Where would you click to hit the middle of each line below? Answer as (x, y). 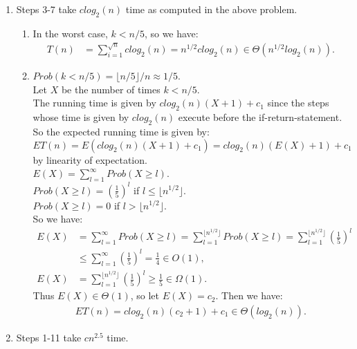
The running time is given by (94, 103)
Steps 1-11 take (49, 337)
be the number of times (111, 89)
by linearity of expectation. (90, 159)
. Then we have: (249, 295)
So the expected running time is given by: (121, 132)
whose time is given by (81, 117)
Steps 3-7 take (46, 9)
